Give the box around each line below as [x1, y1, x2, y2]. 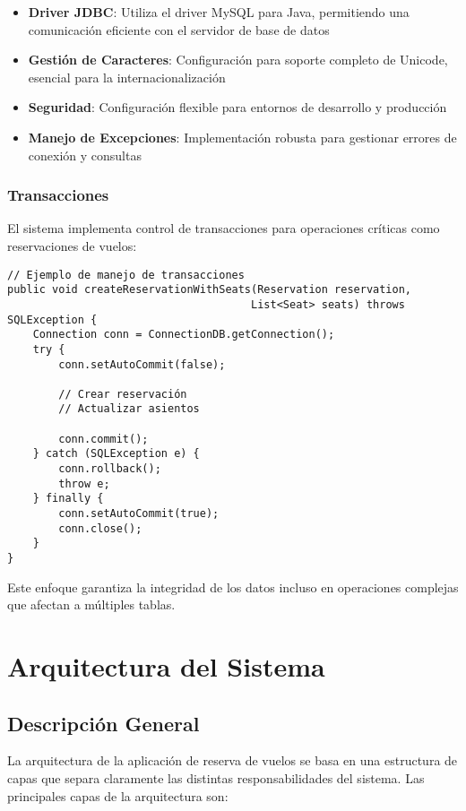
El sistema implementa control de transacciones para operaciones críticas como [7, 219, 440, 237]
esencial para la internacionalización [28, 67, 226, 86]
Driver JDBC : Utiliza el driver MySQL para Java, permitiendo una [28, 3, 410, 21]
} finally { [32, 492, 104, 505]
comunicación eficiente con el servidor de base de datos [28, 20, 330, 39]
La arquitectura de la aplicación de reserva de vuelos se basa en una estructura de [7, 751, 458, 770]
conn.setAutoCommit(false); [58, 358, 226, 371]
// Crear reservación [58, 387, 187, 401]
